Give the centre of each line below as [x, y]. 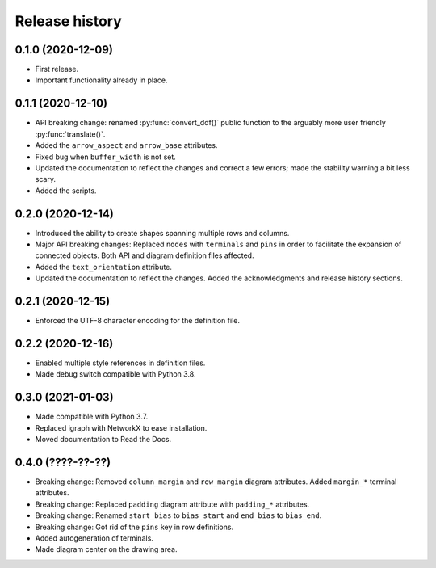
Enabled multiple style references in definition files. [120, 363]
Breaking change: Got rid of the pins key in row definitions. [134, 527]
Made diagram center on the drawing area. [106, 549]
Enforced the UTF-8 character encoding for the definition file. [137, 321]
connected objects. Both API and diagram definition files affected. [145, 255]
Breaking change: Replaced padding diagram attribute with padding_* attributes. [172, 504]
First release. [57, 69]
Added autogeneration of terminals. [94, 538]
